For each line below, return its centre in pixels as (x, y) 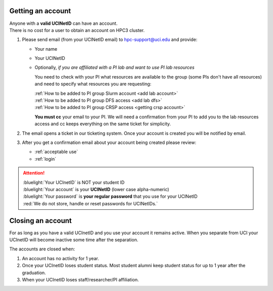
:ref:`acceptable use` (56, 152)
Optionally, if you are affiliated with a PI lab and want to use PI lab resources (115, 67)
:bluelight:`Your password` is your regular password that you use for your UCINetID (110, 196)
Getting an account (40, 11)
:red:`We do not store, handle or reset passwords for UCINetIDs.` (90, 203)
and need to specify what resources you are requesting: (93, 84)
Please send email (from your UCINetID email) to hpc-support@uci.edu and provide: (110, 40)
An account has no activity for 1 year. (61, 258)
